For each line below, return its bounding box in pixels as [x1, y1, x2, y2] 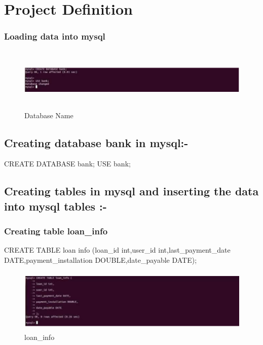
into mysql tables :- [4, 198, 107, 214]
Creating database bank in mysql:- [4, 134, 189, 150]
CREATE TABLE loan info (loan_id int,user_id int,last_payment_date [4, 245, 231, 255]
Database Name [24, 110, 73, 120]
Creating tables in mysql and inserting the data [4, 183, 259, 199]
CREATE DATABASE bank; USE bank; [4, 158, 131, 169]
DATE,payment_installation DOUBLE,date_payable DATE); [4, 254, 197, 265]
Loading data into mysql [4, 30, 105, 43]
